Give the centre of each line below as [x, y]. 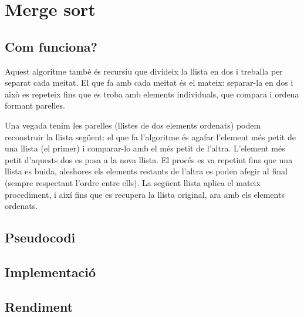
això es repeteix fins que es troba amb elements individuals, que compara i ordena [152, 94]
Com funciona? [51, 46]
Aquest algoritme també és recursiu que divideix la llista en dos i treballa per [144, 71]
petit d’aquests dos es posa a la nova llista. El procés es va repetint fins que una [149, 159]
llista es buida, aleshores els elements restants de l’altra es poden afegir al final [146, 171]
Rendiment [39, 306]
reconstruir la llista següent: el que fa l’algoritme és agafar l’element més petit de [150, 136]
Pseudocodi [40, 237]
